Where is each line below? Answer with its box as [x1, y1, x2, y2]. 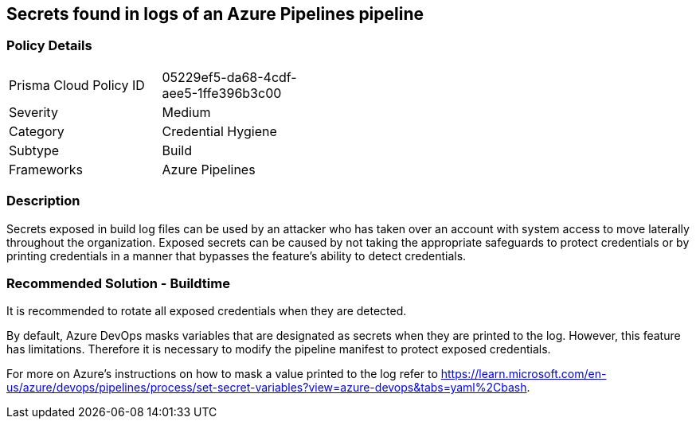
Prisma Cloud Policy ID [9, 76, 145, 93]
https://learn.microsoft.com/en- [440, 367, 607, 381]
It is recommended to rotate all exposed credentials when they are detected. [6, 304, 407, 318]
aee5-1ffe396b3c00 [162, 84, 282, 101]
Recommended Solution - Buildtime [6, 275, 230, 291]
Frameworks [9, 161, 83, 177]
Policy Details [6, 37, 92, 54]
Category [9, 123, 65, 139]
